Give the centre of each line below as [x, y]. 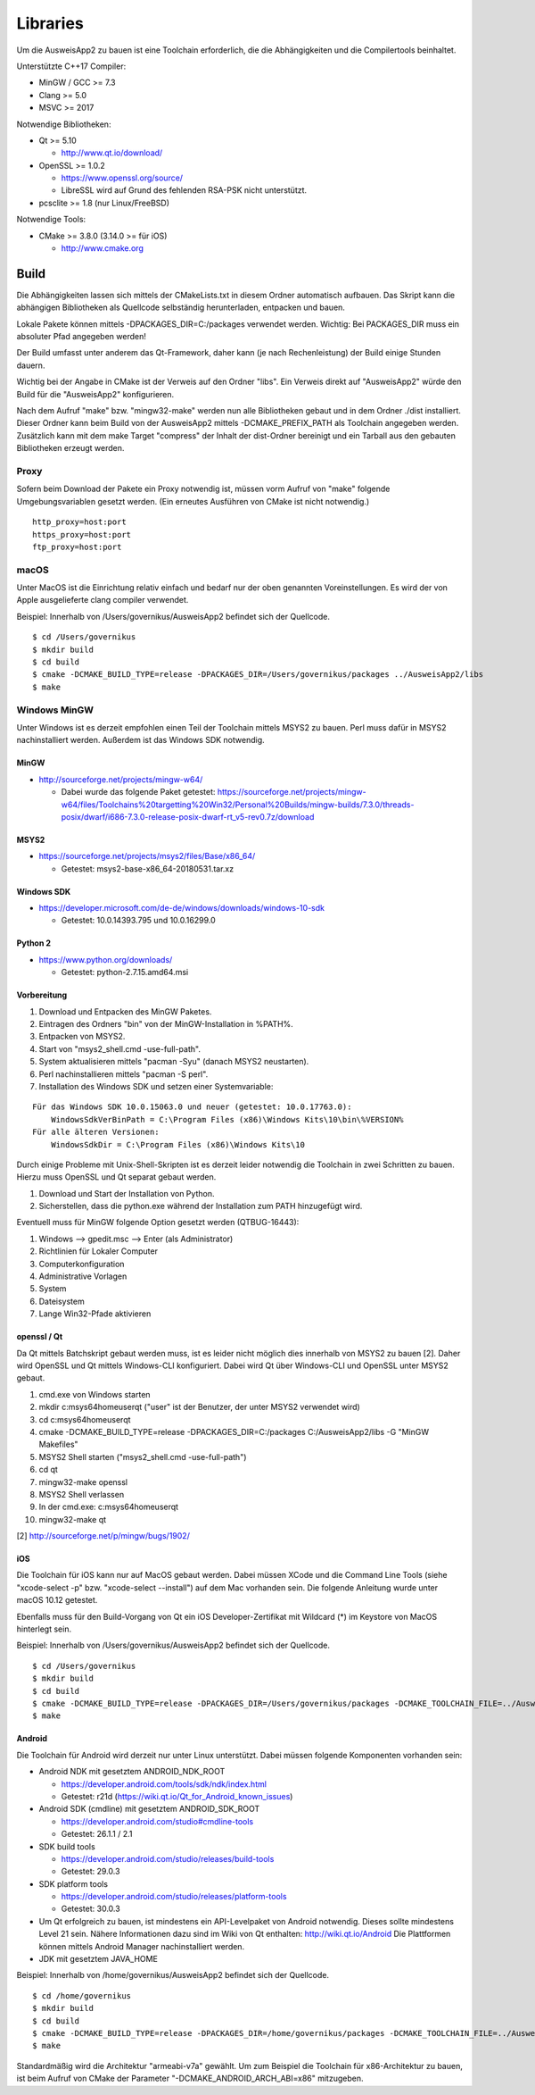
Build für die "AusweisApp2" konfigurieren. [95, 394]
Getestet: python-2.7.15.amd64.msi [125, 972]
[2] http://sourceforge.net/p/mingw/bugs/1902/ [103, 1536]
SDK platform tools [74, 1883]
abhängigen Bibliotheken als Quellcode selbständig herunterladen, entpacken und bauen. [181, 307]
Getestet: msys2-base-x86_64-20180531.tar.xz [148, 868]
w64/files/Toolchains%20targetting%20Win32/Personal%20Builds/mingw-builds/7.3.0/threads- [238, 805]
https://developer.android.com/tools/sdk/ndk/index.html [164, 1784]
